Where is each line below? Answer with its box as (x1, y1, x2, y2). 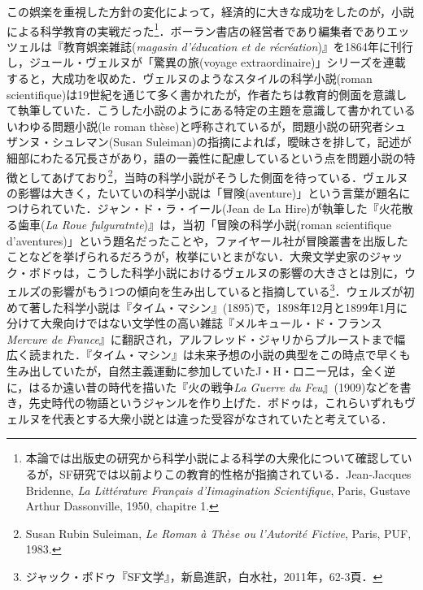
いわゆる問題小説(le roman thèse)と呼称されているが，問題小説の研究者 (7, 117, 384, 134)
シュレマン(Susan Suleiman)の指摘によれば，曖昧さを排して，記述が (51, 133, 412, 150)
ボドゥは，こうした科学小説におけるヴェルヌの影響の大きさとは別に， (28, 263, 405, 280)
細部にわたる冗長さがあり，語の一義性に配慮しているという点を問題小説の (7, 150, 404, 166)
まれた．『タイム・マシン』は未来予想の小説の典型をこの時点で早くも (40, 346, 411, 363)
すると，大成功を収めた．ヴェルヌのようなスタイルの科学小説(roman (7, 70, 373, 87)
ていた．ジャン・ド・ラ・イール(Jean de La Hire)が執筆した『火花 (51, 200, 402, 217)
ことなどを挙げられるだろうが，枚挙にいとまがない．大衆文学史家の (7, 248, 369, 265)
